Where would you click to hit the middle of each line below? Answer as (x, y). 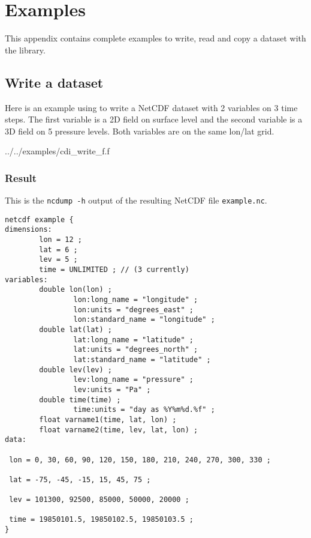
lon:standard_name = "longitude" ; (144, 320)
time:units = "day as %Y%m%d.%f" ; (144, 410)
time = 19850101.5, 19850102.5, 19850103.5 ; (101, 520)
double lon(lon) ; (76, 290)
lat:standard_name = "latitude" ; (142, 359)
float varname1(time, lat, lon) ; (108, 419)
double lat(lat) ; (76, 329)
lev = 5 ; (58, 260)
